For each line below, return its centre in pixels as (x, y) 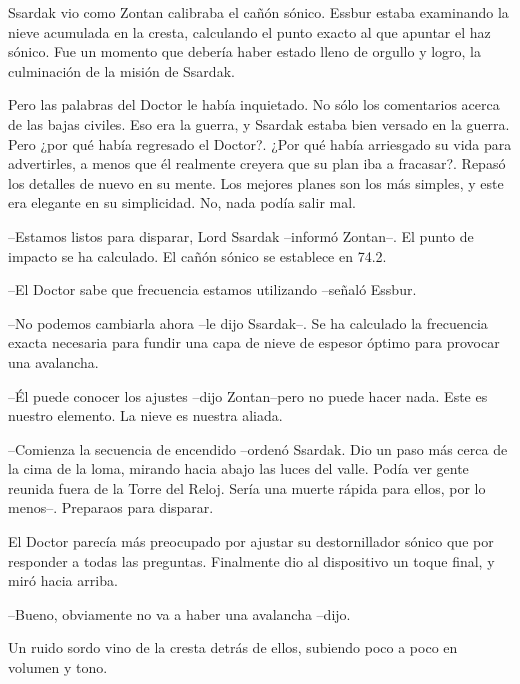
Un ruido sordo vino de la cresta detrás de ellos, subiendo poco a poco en (233, 647)
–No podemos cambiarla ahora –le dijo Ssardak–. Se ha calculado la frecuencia (248, 322)
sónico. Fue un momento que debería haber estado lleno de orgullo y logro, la (245, 51)
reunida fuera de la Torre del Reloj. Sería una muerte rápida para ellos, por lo (247, 487)
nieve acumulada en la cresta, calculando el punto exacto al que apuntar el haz (249, 31)
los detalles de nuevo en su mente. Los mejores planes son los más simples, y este (256, 182)
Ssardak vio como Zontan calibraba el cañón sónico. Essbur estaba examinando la (258, 12)
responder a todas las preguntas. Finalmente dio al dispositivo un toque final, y (251, 560)
